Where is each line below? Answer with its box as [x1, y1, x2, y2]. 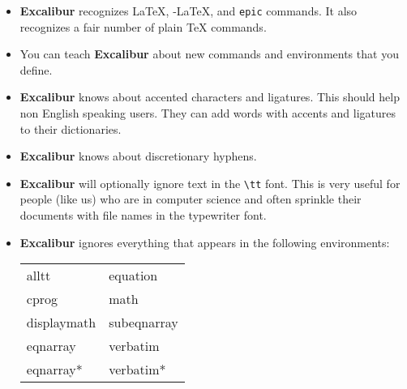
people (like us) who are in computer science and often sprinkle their [19, 190, 362, 207]
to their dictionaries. [19, 120, 122, 137]
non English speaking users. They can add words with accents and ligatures [19, 105, 396, 122]
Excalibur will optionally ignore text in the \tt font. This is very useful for [19, 174, 401, 191]
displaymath [26, 313, 96, 332]
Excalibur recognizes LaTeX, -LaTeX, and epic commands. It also [19, 2, 358, 19]
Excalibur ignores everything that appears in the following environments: [19, 233, 390, 250]
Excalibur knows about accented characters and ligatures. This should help [19, 88, 400, 105]
